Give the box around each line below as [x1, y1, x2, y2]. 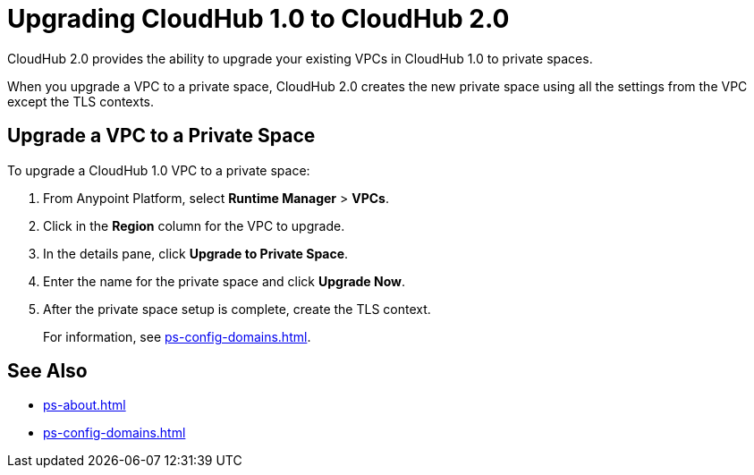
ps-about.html [43, 397, 126, 413]
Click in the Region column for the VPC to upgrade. [43, 217, 345, 233]
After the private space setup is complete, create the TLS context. [43, 301, 431, 317]
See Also [7, 360, 88, 383]
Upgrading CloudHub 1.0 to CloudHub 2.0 [7, 4, 510, 34]
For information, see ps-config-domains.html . [43, 328, 311, 344]
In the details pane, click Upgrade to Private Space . [43, 245, 349, 261]
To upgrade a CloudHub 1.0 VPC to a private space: [7, 162, 310, 178]
